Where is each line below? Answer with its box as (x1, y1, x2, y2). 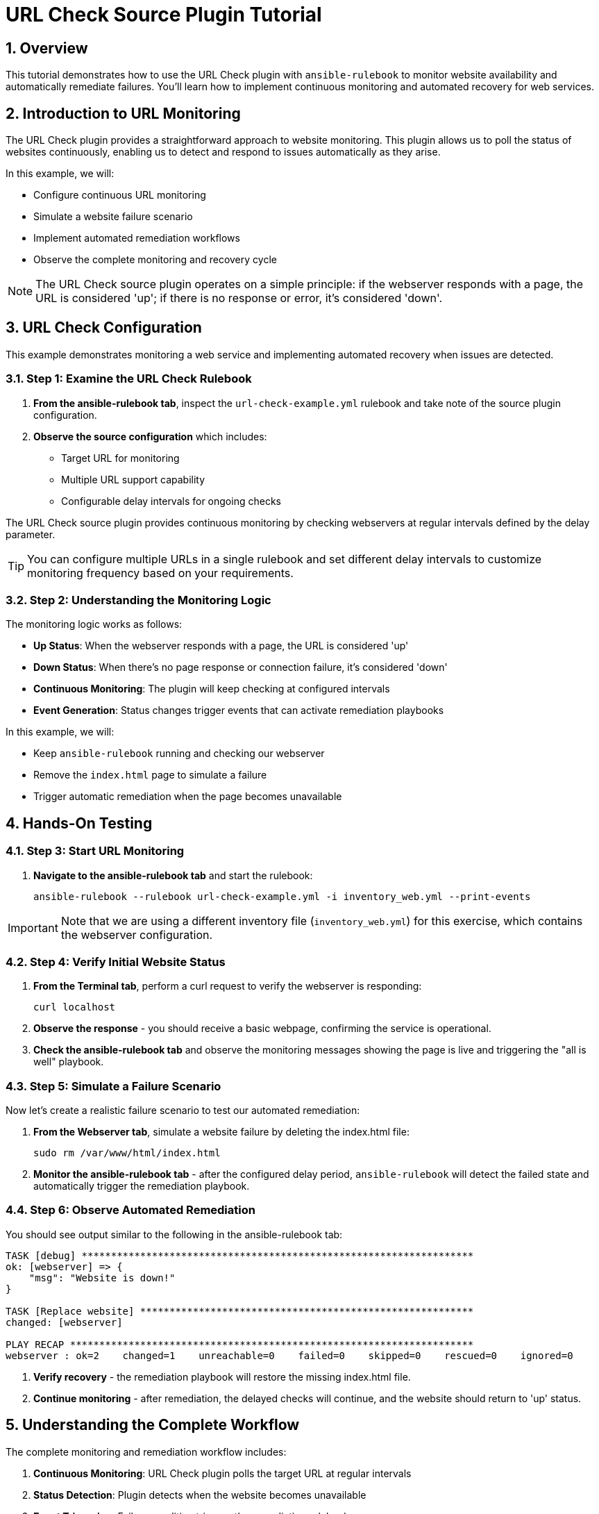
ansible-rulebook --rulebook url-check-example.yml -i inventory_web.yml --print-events (33, 890, 531, 902)
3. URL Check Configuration (6, 319, 202, 337)
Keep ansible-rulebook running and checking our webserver (33, 747, 325, 760)
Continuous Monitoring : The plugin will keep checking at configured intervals (33, 683, 390, 695)
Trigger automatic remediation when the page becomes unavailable (33, 790, 342, 803)
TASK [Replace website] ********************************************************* (6, 1305, 474, 1317)
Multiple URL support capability (61, 473, 205, 485)
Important (8, 920, 58, 935)
